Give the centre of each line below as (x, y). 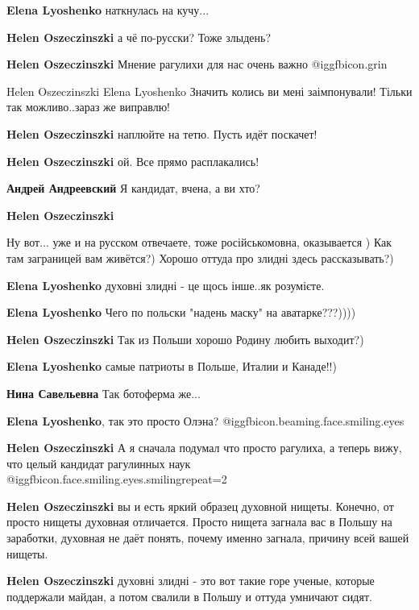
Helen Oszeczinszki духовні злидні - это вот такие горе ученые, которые (191, 581)
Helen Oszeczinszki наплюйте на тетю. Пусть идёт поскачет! (162, 133)
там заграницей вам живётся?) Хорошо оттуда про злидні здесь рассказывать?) (200, 257)
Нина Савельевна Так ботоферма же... (104, 393)
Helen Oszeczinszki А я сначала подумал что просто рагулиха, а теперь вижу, (204, 448)
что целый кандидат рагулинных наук (99, 463)
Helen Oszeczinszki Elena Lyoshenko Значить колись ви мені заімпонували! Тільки (209, 91)
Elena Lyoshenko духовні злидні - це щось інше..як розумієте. (166, 285)
